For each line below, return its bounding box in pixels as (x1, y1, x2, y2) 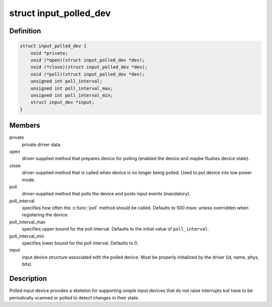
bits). (22, 261, 33, 267)
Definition (9, 27, 41, 35)
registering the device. (22, 212, 69, 218)
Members (9, 121, 40, 130)
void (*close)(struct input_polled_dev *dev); (30, 64, 148, 70)
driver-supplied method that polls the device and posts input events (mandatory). (22, 191, 191, 197)
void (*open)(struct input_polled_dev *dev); (30, 57, 145, 63)
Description (9, 274, 47, 283)
